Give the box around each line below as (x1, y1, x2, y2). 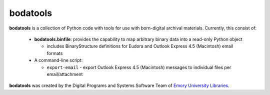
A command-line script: (34, 57, 83, 63)
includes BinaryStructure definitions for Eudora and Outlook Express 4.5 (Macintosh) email (46, 43, 233, 49)
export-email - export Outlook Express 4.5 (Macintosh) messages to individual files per (46, 64, 231, 70)
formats (46, 50, 63, 56)
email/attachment (46, 71, 83, 77)
